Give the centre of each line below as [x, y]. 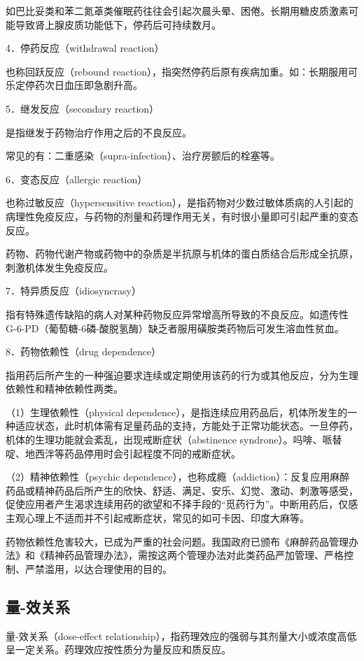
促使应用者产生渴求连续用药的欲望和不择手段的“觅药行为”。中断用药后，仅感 [182, 504]
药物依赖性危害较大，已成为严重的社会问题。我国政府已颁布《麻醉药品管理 [177, 541]
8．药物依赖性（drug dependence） [84, 351]
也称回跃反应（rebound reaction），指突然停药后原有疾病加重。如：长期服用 [177, 71]
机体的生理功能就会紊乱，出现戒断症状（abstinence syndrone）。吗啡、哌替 [174, 440]
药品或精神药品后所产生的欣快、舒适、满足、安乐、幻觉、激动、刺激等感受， [182, 490]
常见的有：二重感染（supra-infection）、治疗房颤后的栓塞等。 [143, 156]
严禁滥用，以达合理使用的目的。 [98, 568]
